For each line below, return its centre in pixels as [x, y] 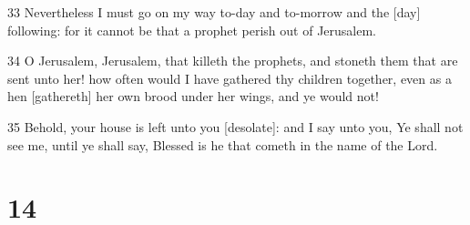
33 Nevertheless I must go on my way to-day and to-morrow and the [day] [214, 12]
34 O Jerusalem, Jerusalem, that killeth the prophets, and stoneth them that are [233, 61]
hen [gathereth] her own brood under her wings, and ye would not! [193, 96]
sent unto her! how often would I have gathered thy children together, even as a [230, 78]
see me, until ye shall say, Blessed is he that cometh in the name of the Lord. [223, 144]
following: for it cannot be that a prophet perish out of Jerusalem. [192, 30]
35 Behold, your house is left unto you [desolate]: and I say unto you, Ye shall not [235, 126]
